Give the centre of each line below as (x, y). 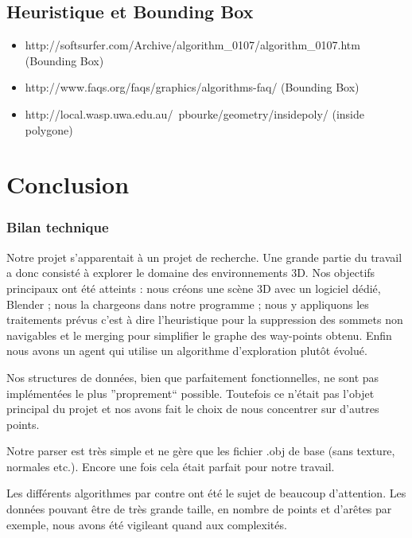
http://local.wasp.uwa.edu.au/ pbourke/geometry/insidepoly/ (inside (195, 113)
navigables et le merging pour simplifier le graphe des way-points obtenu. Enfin (199, 335)
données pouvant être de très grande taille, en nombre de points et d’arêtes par (199, 509)
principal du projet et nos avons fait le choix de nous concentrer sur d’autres (193, 409)
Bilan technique (58, 227)
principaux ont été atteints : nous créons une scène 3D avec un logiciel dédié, (194, 288)
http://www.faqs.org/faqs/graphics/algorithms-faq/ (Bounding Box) (192, 87)
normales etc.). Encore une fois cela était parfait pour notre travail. (171, 466)
